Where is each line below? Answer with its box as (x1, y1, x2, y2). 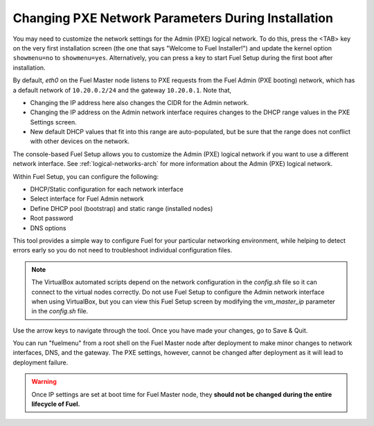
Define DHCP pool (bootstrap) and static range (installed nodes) (30, 204, 213, 212)
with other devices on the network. (30, 137, 130, 145)
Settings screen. (30, 118, 77, 126)
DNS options (30, 223, 66, 232)
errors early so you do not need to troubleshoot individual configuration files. (12, 246, 233, 254)
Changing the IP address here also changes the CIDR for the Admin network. (30, 98, 249, 106)
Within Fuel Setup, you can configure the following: (12, 172, 159, 180)
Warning (31, 378, 57, 386)
